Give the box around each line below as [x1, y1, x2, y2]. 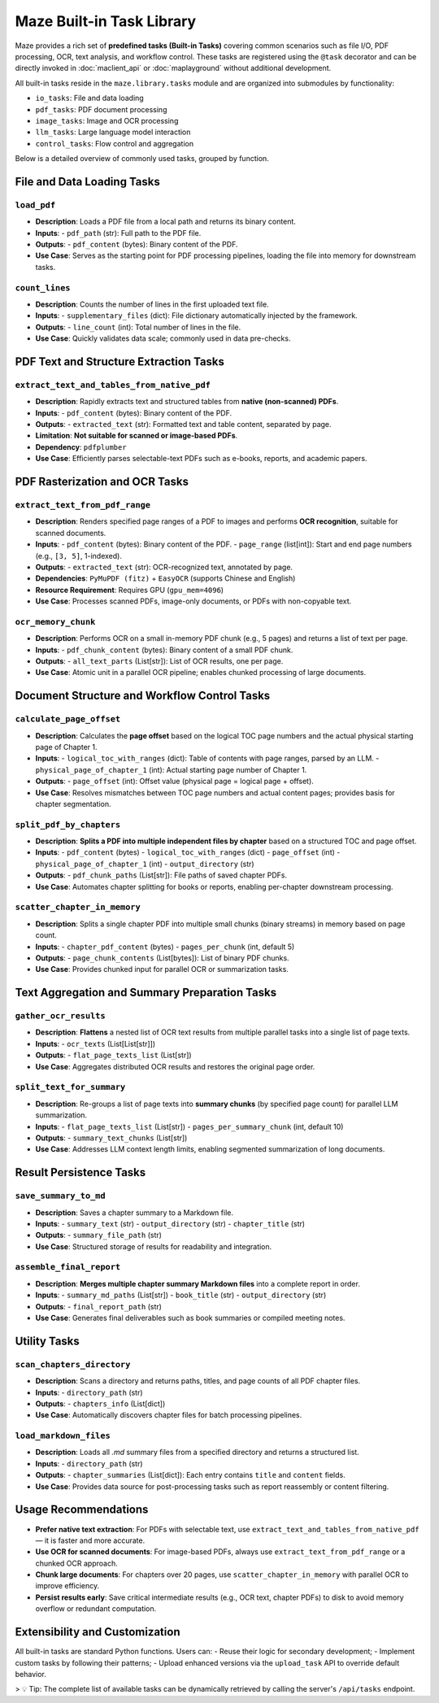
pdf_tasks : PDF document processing [35, 104, 167, 114]
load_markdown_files [15, 1431, 111, 1441]
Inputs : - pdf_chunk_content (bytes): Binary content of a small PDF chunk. [35, 645, 293, 655]
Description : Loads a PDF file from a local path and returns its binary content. [35, 216, 297, 227]
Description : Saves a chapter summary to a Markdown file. [35, 1208, 233, 1217]
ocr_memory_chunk [15, 616, 96, 627]
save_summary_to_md [15, 1191, 106, 1201]
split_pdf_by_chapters [15, 819, 121, 830]
